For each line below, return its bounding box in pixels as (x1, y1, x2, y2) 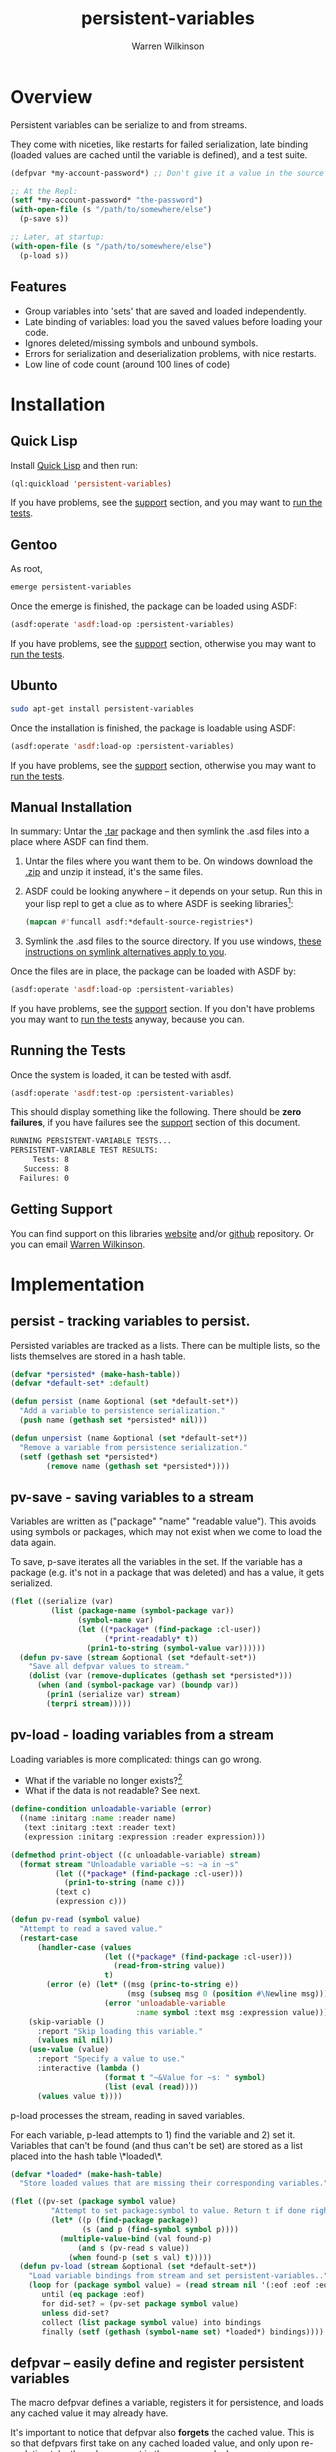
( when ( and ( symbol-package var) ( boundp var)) (36, 1680, 240, 1691)
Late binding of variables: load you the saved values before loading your (24, 315, 323, 327)
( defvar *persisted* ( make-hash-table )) (10, 1369, 182, 1379)
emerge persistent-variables (10, 582, 132, 592)
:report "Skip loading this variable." (36, 2026, 203, 2036)
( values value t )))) (36, 2091, 123, 2101)
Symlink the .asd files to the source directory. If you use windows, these (24, 935, 322, 947)
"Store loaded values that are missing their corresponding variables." (19, 2178, 329, 2189)
